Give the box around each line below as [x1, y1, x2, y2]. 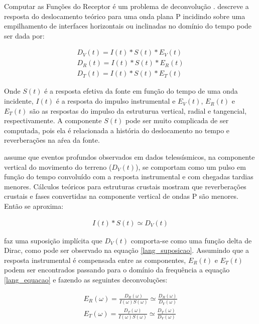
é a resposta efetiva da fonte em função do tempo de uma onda [44, 86, 238, 96]
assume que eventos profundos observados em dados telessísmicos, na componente [4, 152, 255, 162]
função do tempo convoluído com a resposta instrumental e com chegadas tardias [4, 171, 253, 182]
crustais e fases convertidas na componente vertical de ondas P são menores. [4, 191, 238, 201]
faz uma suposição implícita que [4, 235, 102, 245]
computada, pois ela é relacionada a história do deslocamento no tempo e [4, 125, 230, 135]
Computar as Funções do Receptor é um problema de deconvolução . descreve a [4, 1, 249, 11]
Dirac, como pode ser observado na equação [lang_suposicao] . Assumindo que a [4, 245, 249, 255]
